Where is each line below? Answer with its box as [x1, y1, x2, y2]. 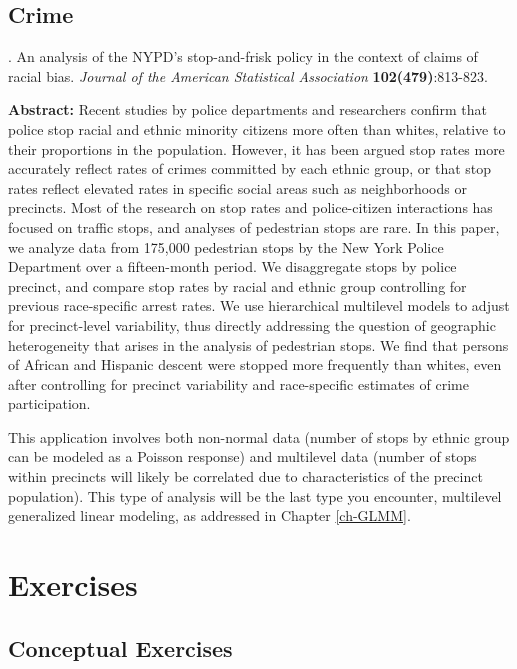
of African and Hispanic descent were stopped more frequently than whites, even [8, 354, 502, 375]
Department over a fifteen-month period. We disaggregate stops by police [8, 256, 457, 277]
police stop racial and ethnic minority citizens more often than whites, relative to [8, 118, 506, 139]
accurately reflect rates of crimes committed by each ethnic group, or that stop [8, 158, 492, 179]
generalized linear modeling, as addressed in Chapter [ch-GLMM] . [8, 505, 411, 526]
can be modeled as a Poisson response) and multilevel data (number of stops [8, 446, 477, 467]
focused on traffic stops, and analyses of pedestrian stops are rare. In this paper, [8, 216, 500, 237]
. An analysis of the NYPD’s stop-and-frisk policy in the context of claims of [8, 46, 478, 67]
